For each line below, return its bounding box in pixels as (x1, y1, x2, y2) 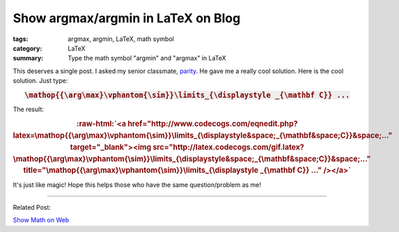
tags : (13, 35, 29, 43)
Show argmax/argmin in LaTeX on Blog (13, 10, 241, 26)
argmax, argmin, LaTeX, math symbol (68, 35, 174, 43)
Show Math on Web (13, 216, 70, 224)
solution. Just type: (13, 76, 68, 85)
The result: (13, 105, 45, 114)
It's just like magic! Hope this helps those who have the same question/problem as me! (13, 181, 261, 189)
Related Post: (13, 204, 52, 212)
